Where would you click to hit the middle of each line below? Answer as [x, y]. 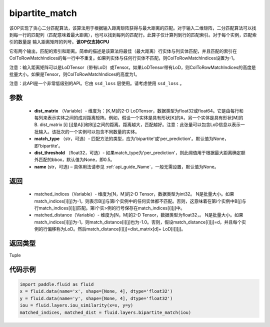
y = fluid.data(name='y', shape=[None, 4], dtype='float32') [96, 298]
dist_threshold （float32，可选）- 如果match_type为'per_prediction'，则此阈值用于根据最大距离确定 [137, 153]
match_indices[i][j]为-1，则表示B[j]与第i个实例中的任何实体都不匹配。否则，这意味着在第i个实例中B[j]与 [140, 201]
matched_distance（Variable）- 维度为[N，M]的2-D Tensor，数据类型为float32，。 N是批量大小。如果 [139, 215]
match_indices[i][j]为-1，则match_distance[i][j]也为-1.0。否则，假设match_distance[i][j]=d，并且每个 [138, 222]
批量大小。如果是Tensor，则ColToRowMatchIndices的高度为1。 [74, 74]
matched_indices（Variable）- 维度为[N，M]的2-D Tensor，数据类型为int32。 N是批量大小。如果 [134, 194]
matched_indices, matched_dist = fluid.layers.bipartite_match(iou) [105, 312]
